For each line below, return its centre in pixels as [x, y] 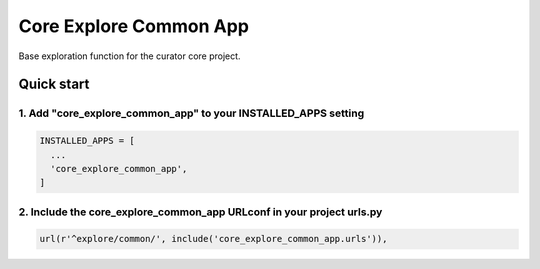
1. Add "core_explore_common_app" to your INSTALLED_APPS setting [191, 113]
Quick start [54, 84]
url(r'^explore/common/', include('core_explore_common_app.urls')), [213, 239]
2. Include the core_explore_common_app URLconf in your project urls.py [200, 212]
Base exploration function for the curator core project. [129, 56]
